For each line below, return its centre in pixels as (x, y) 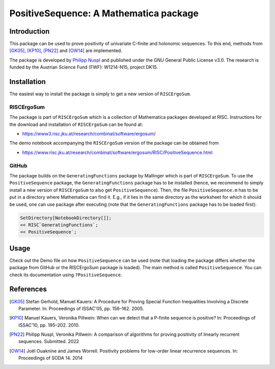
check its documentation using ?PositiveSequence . (66, 275)
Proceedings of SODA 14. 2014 (51, 358)
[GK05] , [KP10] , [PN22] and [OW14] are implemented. (66, 50)
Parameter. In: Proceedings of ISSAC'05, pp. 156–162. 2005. (81, 308)
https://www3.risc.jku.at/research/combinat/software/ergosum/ (89, 134)
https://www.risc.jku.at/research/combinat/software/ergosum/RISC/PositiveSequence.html (117, 152)
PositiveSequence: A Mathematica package (104, 13)
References (28, 289)
